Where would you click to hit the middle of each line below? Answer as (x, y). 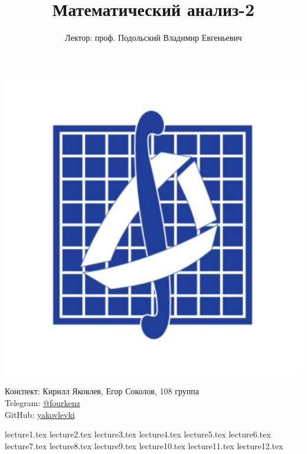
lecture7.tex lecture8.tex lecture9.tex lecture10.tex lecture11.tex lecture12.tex (144, 445)
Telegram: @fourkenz (43, 402)
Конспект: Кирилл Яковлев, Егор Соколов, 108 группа (102, 391)
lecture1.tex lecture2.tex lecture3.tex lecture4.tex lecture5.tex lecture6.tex (138, 434)
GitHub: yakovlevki (40, 414)
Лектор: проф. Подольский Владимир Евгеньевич (153, 38)
